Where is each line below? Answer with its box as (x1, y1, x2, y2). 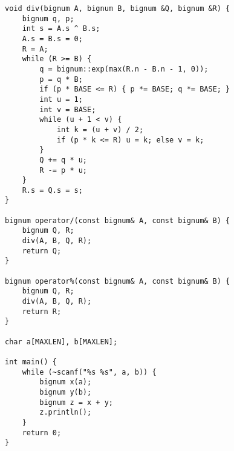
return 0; (22, 428, 62, 437)
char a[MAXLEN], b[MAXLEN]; (5, 337, 118, 346)
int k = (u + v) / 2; (56, 125, 144, 134)
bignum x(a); (39, 378, 92, 387)
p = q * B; (39, 75, 83, 84)
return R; (22, 307, 62, 316)
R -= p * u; (39, 165, 88, 175)
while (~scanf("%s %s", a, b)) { (22, 367, 157, 376)
